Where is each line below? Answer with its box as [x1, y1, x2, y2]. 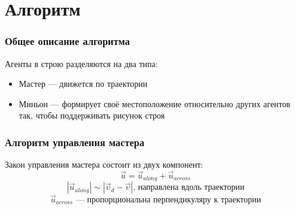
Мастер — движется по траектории [19, 77, 148, 90]
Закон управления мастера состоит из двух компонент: [5, 158, 203, 171]
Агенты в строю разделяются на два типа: [5, 57, 158, 69]
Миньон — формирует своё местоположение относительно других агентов [19, 97, 291, 110]
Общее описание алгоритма [5, 34, 130, 49]
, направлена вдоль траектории [133, 183, 245, 192]
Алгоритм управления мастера [5, 134, 145, 149]
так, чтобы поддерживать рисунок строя [19, 109, 165, 122]
